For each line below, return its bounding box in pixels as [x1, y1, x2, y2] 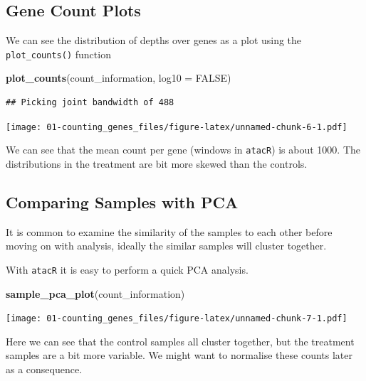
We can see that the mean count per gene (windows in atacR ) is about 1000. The [6, 142, 361, 157]
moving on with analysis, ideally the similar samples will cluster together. [6, 238, 327, 253]
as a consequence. [6, 362, 83, 377]
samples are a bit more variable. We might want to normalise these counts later [6, 348, 353, 363]
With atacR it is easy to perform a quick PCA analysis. [6, 262, 249, 277]
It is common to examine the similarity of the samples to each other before [6, 224, 333, 239]
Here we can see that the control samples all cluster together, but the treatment [6, 333, 355, 348]
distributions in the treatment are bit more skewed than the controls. [6, 156, 308, 171]
